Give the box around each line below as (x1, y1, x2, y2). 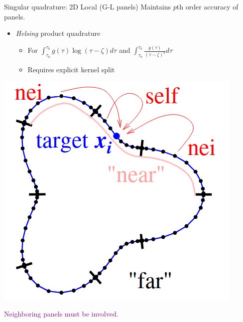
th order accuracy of (176, 1, 239, 11)
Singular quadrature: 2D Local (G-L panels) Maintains (4, 1, 171, 11)
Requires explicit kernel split (27, 64, 115, 75)
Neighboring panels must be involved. (4, 309, 119, 319)
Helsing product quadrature (15, 28, 101, 38)
